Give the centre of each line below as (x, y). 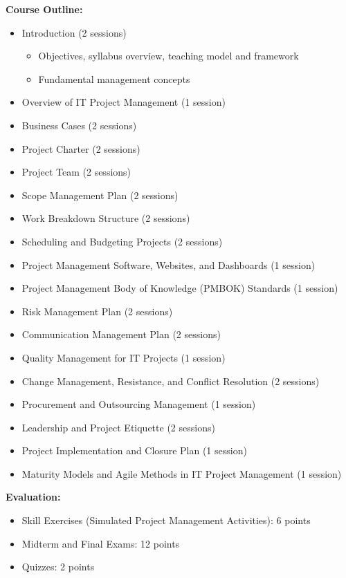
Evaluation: (33, 497)
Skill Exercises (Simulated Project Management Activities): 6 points (166, 520)
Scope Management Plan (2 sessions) (100, 195)
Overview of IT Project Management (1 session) (124, 102)
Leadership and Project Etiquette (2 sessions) (118, 427)
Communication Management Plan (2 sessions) (121, 334)
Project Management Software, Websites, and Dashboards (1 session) (169, 264)
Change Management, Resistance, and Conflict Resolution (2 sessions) (171, 381)
